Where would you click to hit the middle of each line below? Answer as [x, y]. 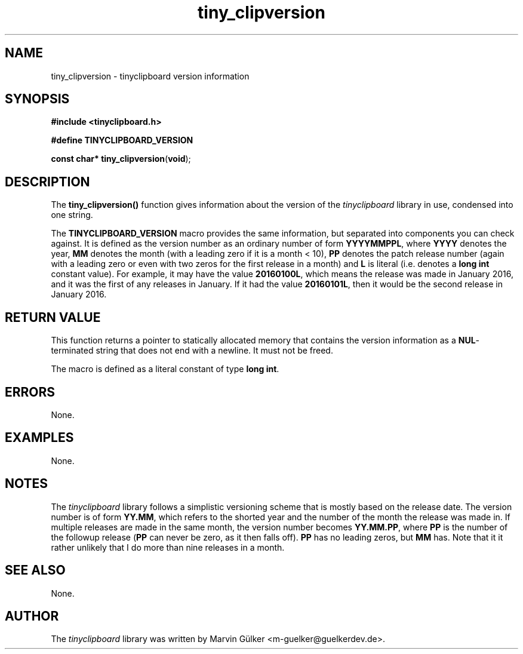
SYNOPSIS [37, 99]
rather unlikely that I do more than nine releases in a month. [168, 547]
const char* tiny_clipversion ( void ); [121, 159]
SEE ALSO [35, 570]
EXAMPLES [39, 438]
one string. [72, 215]
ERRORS [30, 392]
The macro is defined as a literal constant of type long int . [165, 369]
